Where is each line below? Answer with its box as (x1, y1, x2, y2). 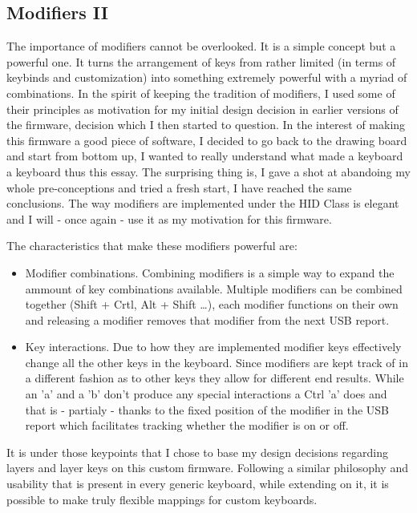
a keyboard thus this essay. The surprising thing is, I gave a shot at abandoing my (6, 163, 411, 180)
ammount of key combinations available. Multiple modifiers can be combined (25, 280, 403, 297)
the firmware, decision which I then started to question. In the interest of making (6, 116, 406, 133)
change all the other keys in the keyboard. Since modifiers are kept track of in (25, 353, 408, 370)
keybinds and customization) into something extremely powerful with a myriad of (6, 69, 407, 86)
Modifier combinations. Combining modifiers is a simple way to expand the (25, 264, 395, 281)
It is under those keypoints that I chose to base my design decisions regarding (6, 443, 388, 460)
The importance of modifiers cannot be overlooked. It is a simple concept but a (6, 38, 396, 55)
